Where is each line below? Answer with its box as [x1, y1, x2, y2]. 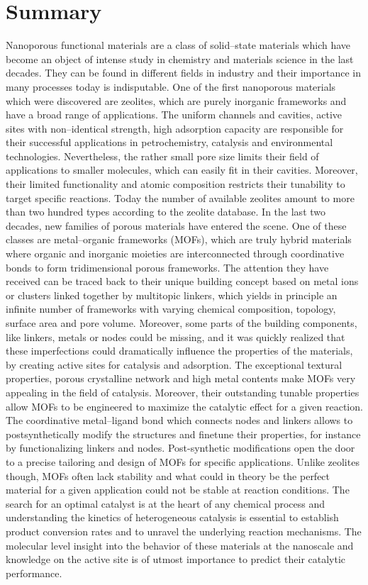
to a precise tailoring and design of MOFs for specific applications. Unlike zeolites [6, 454, 359, 469]
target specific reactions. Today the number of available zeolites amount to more [6, 190, 355, 205]
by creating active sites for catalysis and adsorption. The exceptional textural [6, 357, 342, 372]
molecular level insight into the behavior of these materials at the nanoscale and [6, 537, 354, 552]
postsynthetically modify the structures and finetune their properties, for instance [6, 426, 361, 441]
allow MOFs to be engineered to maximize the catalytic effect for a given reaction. [6, 399, 363, 413]
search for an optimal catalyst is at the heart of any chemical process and [6, 496, 325, 511]
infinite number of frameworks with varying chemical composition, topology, [6, 301, 336, 316]
